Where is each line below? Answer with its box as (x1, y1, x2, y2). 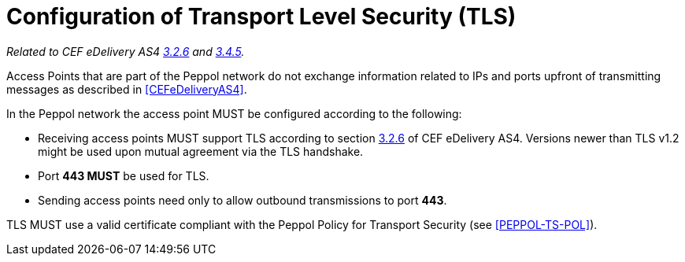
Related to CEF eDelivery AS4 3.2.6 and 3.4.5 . (6, 44, 245, 58)
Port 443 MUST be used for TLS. (38, 168, 209, 183)
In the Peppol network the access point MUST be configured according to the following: (6, 106, 462, 120)
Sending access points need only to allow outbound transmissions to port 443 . (38, 193, 447, 207)
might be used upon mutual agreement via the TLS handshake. (38, 144, 364, 158)
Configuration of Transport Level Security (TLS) (6, 3, 517, 30)
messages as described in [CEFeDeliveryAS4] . (6, 82, 247, 96)
